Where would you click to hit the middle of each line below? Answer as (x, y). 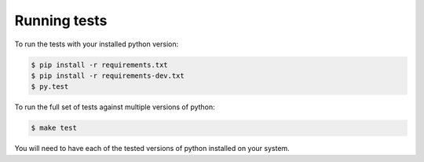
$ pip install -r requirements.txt (99, 64)
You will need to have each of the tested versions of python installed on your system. (152, 149)
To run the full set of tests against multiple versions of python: (115, 107)
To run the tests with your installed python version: (97, 44)
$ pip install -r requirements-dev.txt (108, 75)
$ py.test (50, 87)
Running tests (61, 20)
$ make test (54, 128)
